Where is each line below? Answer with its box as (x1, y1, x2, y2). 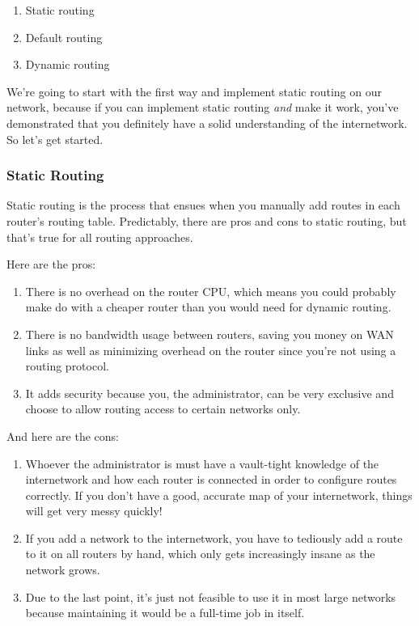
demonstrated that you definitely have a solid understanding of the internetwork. (6, 114, 408, 131)
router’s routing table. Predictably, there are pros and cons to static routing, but (6, 212, 407, 229)
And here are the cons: (6, 427, 119, 444)
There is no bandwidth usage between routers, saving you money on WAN (25, 325, 394, 342)
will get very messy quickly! (25, 502, 163, 519)
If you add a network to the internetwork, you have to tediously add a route (25, 529, 403, 546)
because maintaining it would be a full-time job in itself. (25, 604, 305, 621)
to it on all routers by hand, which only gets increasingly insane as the (25, 545, 375, 562)
